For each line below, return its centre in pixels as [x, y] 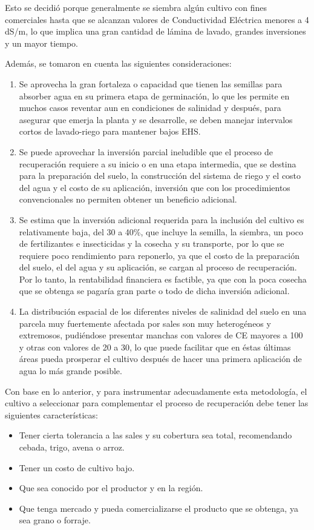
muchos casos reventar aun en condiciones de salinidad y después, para [150, 108]
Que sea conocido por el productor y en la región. [111, 488]
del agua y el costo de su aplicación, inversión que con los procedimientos [155, 187]
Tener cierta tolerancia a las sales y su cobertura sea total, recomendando [155, 435]
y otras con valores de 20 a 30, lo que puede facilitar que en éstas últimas [155, 347]
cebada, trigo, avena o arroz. [72, 447]
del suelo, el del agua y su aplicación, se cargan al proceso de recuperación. [158, 267]
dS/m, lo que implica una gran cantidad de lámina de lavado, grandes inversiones [155, 31]
